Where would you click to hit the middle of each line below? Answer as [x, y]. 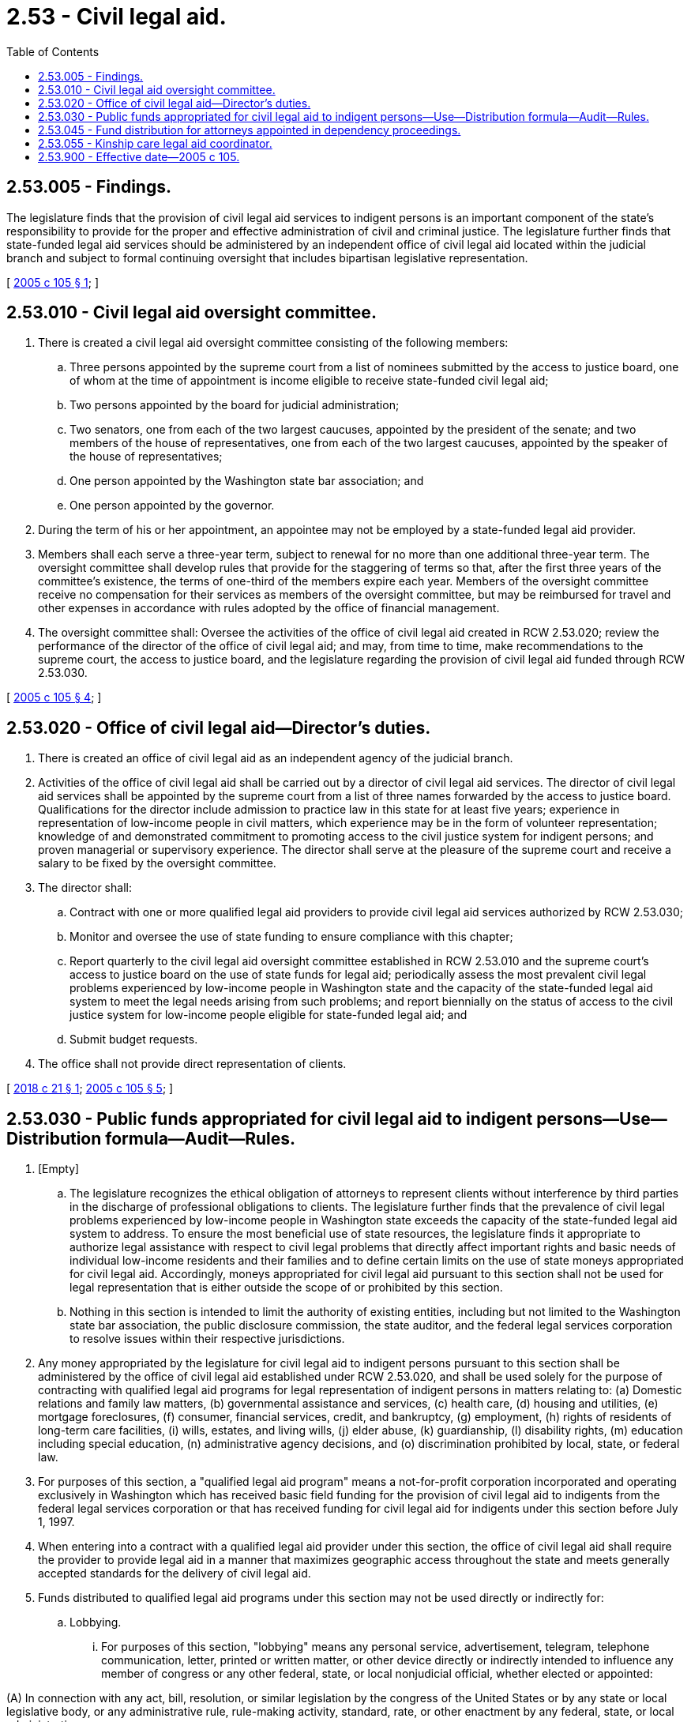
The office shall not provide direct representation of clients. [192, 1064]
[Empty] [59, 1169]
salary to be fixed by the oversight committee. [157, 863]
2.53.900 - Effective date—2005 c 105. [139, 156]
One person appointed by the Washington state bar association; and [247, 481]
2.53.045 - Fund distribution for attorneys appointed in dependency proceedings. [250, 130]
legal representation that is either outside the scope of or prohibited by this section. [286, 1288]
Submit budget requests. [134, 1040]
